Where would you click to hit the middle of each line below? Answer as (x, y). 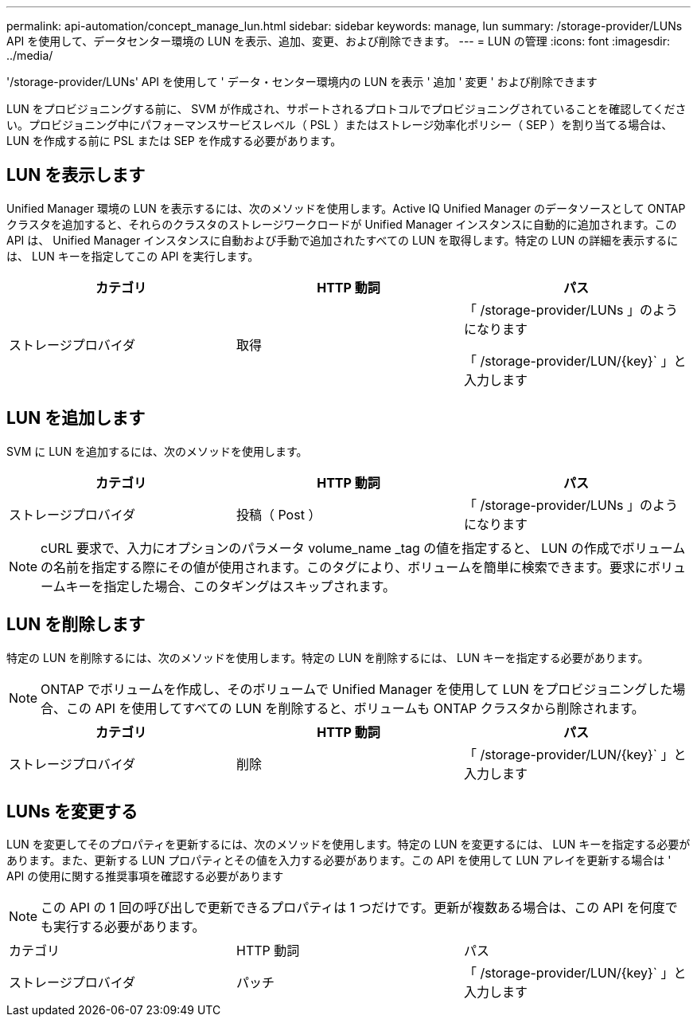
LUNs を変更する (72, 811)
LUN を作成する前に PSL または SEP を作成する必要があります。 (174, 141)
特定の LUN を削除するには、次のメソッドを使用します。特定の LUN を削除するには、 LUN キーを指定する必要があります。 (328, 657)
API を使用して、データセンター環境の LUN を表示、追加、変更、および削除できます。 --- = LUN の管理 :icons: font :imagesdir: (339, 41)
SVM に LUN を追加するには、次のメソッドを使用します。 (157, 451)
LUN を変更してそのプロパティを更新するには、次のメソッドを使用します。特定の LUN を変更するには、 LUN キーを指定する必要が (348, 845)
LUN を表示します (76, 175)
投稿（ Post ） (278, 514)
